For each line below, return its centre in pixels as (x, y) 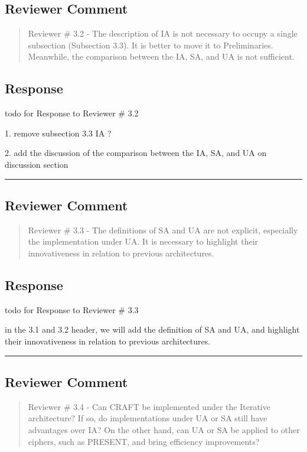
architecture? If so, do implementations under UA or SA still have (148, 418)
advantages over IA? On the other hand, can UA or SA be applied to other (164, 429)
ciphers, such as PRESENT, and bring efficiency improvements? (144, 441)
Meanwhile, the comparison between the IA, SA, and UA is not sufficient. (161, 56)
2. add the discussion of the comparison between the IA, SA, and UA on (136, 153)
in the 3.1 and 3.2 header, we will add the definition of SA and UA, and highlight (152, 329)
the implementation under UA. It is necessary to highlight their (143, 241)
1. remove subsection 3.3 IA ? (58, 133)
